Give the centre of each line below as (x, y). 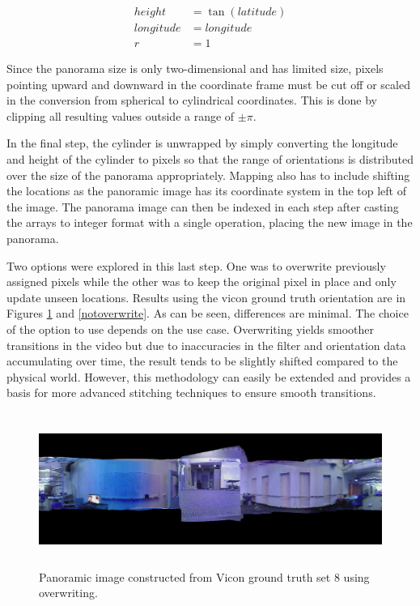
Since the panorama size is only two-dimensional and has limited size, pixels (195, 68)
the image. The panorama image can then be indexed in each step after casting (203, 206)
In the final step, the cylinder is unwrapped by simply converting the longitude (202, 143)
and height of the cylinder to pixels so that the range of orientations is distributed (210, 159)
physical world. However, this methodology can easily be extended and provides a (209, 376)
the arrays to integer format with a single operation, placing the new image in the (210, 222)
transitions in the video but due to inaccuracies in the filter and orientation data (206, 345)
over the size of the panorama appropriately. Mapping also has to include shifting (208, 175)
